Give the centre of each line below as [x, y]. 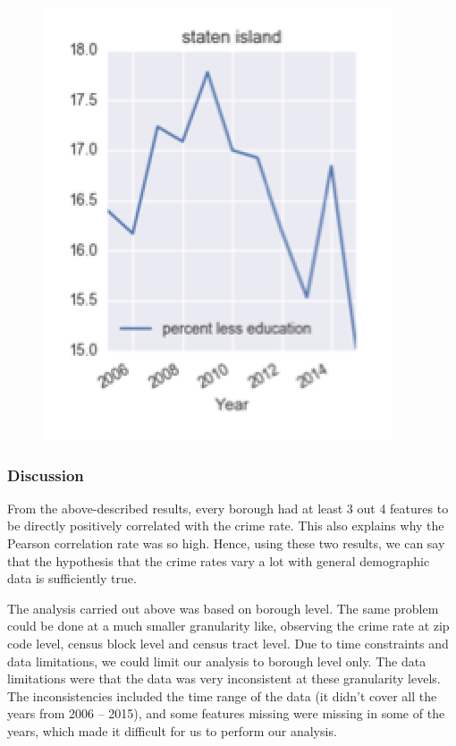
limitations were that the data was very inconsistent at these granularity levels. [224, 678]
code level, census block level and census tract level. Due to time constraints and [228, 643]
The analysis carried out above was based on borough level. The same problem [223, 608]
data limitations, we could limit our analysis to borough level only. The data [217, 661]
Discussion [46, 475]
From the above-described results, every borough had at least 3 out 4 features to [228, 508]
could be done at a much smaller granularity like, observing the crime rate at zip [228, 626]
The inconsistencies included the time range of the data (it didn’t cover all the [222, 695]
